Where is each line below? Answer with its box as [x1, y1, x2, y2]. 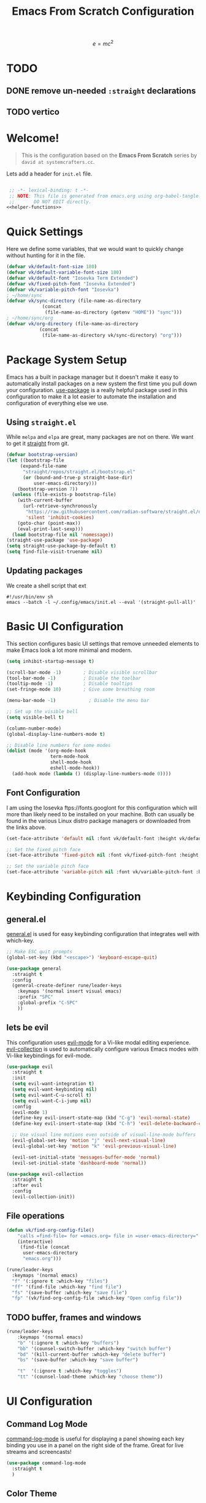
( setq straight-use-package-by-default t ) [6, 543, 116, 549]
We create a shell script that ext [6, 582, 87, 589]
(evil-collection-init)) [12, 1194, 75, 1200]
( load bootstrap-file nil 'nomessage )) [12, 531, 114, 538]
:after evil [12, 1183, 43, 1189]
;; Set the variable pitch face [6, 864, 89, 870]
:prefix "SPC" [17, 994, 53, 1000]
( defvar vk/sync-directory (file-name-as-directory [6, 298, 141, 304]
